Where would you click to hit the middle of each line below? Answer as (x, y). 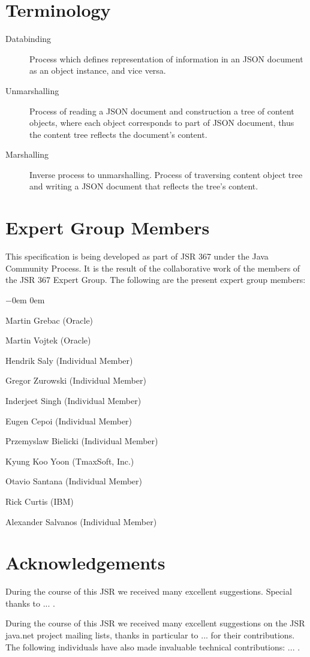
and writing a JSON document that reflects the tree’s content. (144, 186)
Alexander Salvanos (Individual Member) (81, 521)
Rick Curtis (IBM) (40, 501)
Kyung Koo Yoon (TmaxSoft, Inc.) (70, 461)
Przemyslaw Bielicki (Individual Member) (82, 441)
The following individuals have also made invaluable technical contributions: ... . (153, 647)
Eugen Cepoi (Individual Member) (69, 421)
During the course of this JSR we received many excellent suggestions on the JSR (155, 623)
